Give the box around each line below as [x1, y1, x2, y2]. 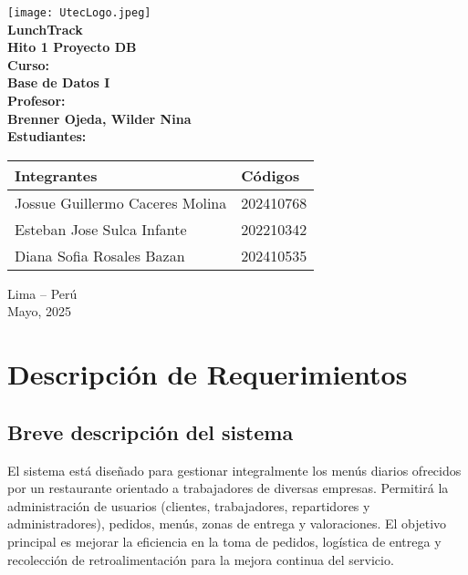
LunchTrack [7, 19, 83, 38]
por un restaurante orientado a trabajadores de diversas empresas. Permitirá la [7, 478, 449, 498]
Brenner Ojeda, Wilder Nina [7, 108, 192, 128]
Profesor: [7, 91, 66, 110]
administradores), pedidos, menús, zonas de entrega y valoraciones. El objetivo [7, 514, 447, 533]
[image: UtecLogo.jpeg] [7, 6, 151, 19]
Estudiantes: [7, 127, 87, 146]
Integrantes [15, 164, 98, 186]
